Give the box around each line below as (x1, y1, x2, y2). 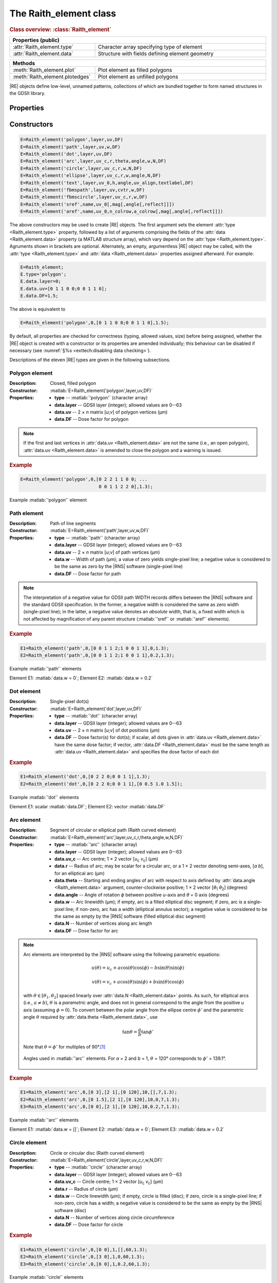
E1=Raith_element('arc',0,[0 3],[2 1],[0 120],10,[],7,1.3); (20, 1090, 177, 1095)
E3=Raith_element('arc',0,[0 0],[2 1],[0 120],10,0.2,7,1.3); (20, 1104, 180, 1110)
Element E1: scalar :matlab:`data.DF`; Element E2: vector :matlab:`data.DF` (9, 804, 166, 810)
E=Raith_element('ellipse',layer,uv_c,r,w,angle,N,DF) (20, 172, 161, 179)
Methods (12, 60, 35, 67)
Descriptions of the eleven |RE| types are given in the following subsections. (9, 357, 171, 363)
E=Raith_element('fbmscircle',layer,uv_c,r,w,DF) (20, 194, 148, 200)
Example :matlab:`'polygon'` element (9, 497, 87, 503)
